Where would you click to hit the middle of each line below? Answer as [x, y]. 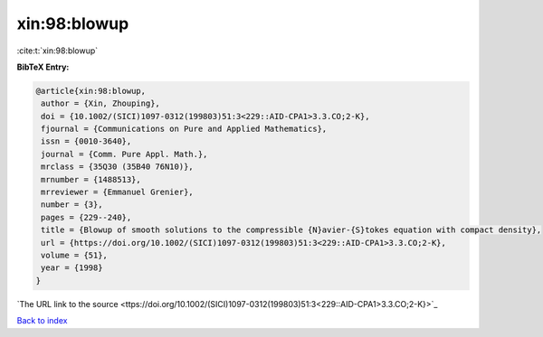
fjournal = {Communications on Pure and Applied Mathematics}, [184, 129]
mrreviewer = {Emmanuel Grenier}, [117, 192]
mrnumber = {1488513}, [91, 179]
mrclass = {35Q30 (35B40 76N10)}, [117, 167]
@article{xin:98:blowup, [91, 91]
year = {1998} [72, 268]
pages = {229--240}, [86, 217]
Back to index [42, 321]
